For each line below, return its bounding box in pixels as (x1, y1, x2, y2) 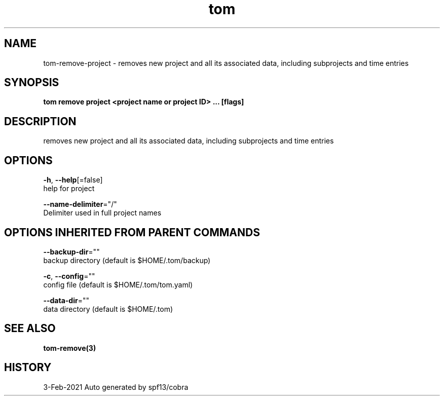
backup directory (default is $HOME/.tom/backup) (43, 256, 211, 265)
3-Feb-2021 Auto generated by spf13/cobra (43, 382, 189, 391)
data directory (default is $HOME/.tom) (43, 304, 173, 313)
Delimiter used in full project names (43, 208, 162, 217)
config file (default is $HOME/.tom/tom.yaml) (43, 280, 193, 289)
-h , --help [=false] (43, 175, 103, 185)
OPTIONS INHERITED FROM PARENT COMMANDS (4, 226, 260, 239)
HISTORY (4, 361, 52, 374)
